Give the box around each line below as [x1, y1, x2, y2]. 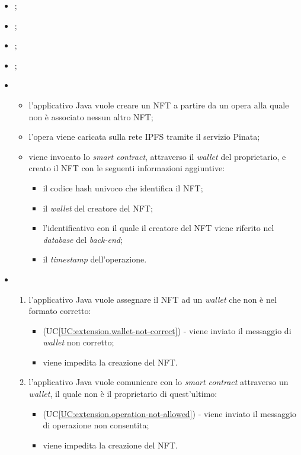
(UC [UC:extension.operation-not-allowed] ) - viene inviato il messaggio [43, 407, 297, 419]
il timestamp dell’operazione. [43, 253, 147, 265]
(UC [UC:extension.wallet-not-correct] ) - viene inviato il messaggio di [43, 324, 292, 337]
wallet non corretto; [43, 336, 114, 348]
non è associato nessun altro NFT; [28, 110, 153, 123]
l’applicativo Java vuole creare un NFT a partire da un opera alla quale [28, 98, 289, 111]
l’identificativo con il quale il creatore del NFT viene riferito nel [43, 222, 274, 234]
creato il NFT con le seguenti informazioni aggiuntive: [28, 162, 225, 174]
